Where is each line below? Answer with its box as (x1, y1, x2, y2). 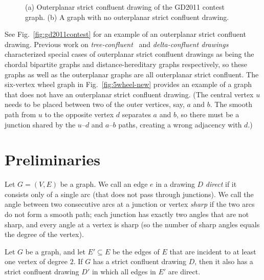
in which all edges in (92, 266, 156, 276)
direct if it (205, 179, 237, 189)
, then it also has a (194, 256, 253, 267)
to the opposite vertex (45, 109, 114, 119)
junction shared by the (5, 119, 76, 130)
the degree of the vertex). (5, 229, 84, 240)
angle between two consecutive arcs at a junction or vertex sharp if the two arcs (5, 199, 255, 209)
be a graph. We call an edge (60, 179, 148, 189)
